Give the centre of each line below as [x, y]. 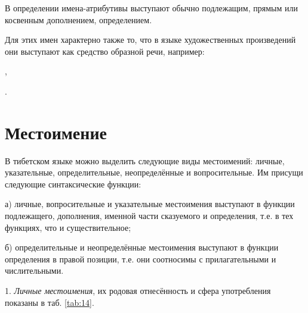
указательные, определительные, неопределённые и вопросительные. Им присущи [154, 172]
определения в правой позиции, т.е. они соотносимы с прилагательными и [141, 259]
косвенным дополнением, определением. [78, 19]
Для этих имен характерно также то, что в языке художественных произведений [150, 40]
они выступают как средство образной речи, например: [105, 51]
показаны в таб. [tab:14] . [50, 302]
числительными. [34, 270]
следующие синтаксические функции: [73, 184]
